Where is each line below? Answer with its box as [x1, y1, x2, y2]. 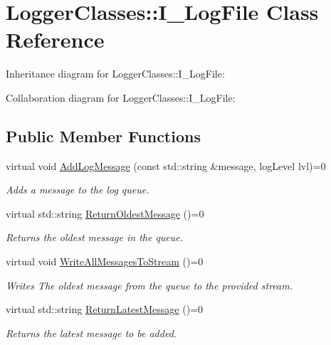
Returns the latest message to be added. [6, 325, 177, 340]
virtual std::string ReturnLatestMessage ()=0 [6, 302, 204, 317]
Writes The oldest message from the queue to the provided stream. [6, 277, 293, 292]
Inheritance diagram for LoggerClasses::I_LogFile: [6, 66, 225, 81]
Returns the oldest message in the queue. [6, 230, 184, 245]
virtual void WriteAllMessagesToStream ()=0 [6, 254, 204, 269]
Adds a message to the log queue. [6, 182, 149, 197]
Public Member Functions [6, 124, 201, 147]
